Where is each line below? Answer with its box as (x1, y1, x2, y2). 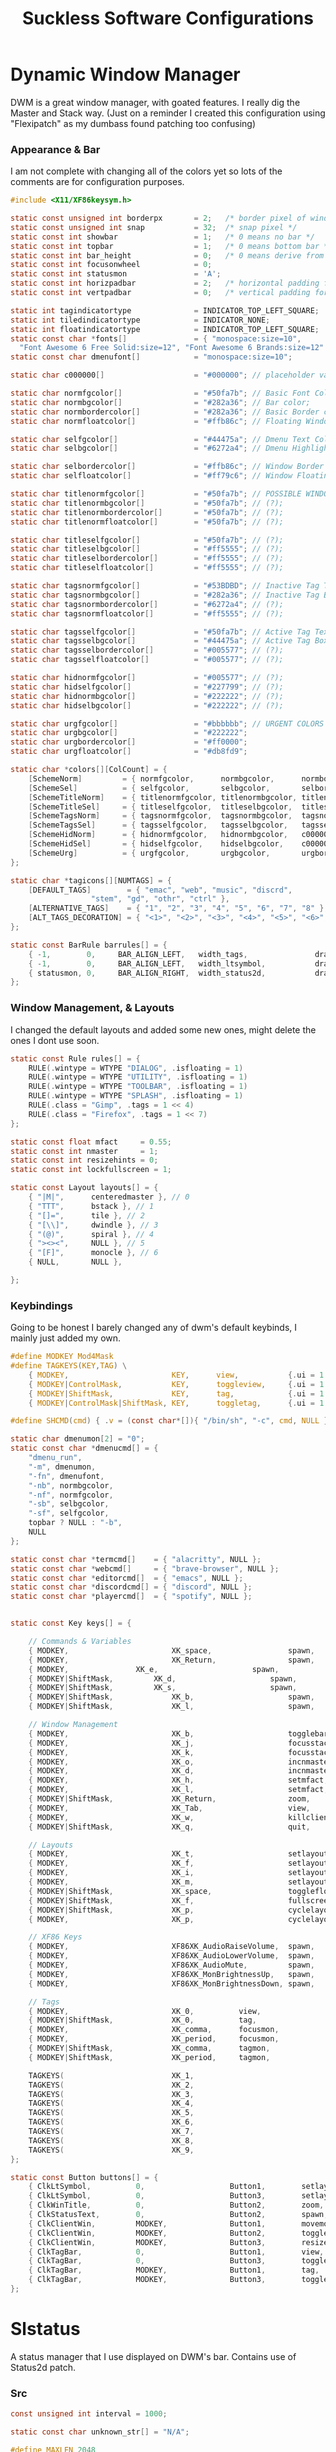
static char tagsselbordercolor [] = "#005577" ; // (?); (10, 645, 284, 656)
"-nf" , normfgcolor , (28, 1490, 114, 1500)
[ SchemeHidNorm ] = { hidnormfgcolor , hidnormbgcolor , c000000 (28, 830, 333, 840)
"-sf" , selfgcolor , (28, 1508, 110, 1519)
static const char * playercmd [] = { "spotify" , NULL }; (10, 1592, 253, 1602)
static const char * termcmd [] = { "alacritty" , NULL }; (10, 1554, 262, 1564)
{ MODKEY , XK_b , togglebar (28, 1728, 329, 1739)
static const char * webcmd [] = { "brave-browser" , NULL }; (10, 1563, 280, 1574)
